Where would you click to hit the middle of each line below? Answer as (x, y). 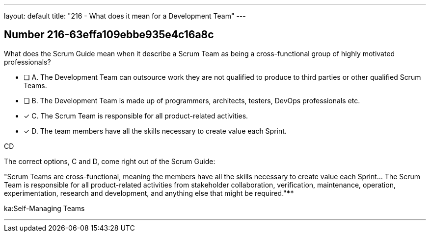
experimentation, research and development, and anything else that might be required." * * (149, 193)
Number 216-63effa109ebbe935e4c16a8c (109, 35)
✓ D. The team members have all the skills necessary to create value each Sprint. (155, 131)
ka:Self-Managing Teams (44, 208)
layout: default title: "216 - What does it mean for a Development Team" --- (125, 16)
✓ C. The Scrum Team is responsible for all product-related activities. (136, 116)
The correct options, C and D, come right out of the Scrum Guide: (110, 161)
